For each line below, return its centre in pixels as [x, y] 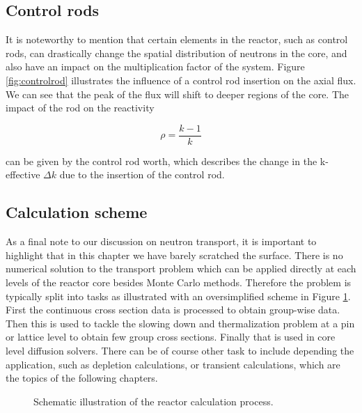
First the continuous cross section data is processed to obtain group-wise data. [173, 310]
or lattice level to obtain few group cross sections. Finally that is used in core [171, 337]
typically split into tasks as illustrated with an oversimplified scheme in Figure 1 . [178, 296]
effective [23, 174]
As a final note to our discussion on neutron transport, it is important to [161, 241]
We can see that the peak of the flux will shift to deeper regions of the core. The [178, 94]
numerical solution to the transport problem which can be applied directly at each [181, 268]
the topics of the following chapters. [82, 378]
